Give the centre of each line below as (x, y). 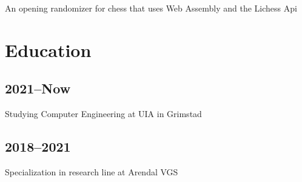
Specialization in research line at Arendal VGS (92, 171)
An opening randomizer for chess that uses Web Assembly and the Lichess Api (151, 8)
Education (48, 49)
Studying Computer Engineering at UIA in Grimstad (103, 114)
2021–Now (38, 88)
